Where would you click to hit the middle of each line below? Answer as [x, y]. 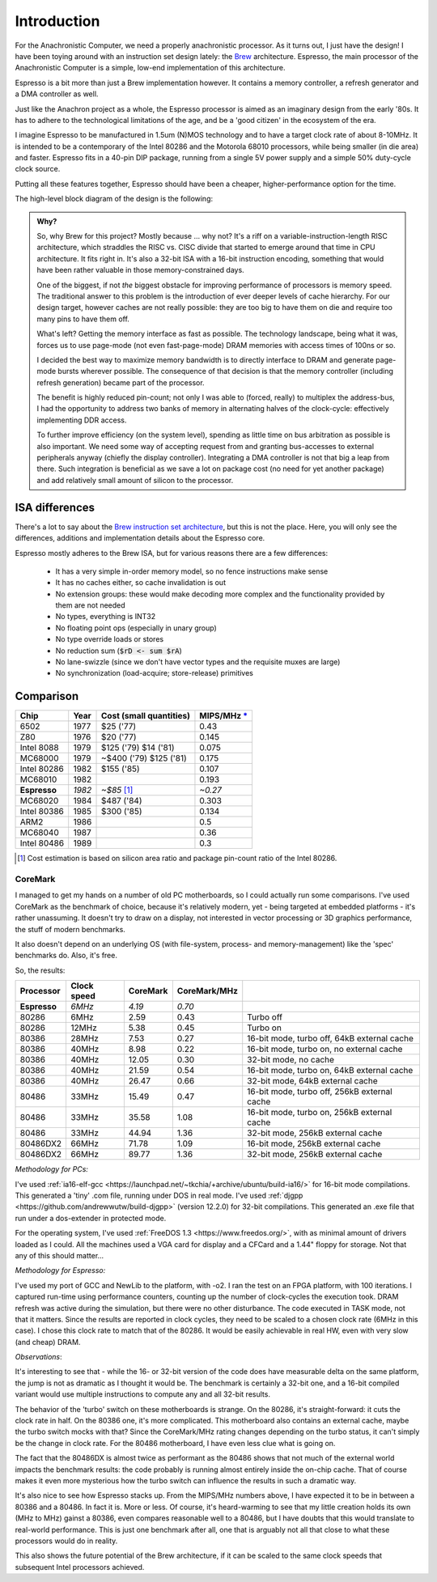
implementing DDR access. [82, 420]
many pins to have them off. [83, 319]
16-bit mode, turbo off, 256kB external [320, 1092]
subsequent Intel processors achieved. [80, 1567]
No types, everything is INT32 [106, 617]
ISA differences [55, 507]
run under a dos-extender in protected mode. [91, 1218]
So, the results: [40, 970]
